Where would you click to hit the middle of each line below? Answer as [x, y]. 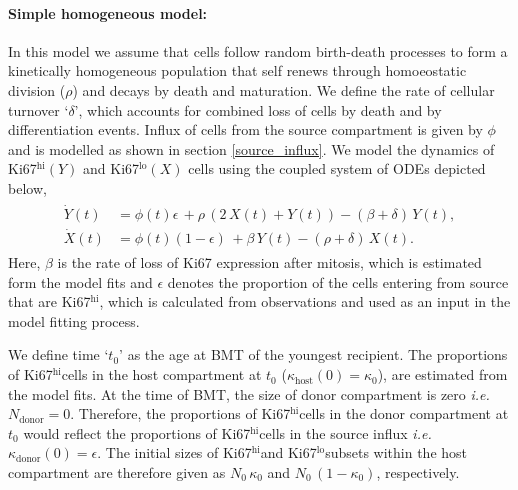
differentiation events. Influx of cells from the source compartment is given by [245, 129]
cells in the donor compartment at [404, 413]
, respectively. [418, 472]
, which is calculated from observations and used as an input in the [305, 301]
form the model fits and [80, 281]
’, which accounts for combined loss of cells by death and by [258, 109]
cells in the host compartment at [161, 374]
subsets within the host [396, 452]
